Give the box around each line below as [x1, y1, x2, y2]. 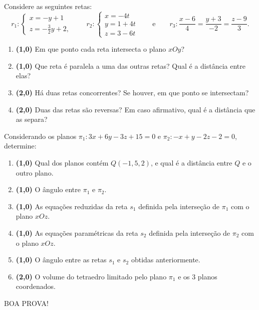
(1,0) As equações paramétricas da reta [16, 227, 138, 238]
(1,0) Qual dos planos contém [16, 157, 109, 168]
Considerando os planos [4, 130, 77, 141]
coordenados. [16, 281, 56, 291]
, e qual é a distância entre [150, 157, 232, 168]
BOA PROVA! [4, 297, 49, 308]
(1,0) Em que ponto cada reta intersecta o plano [16, 44, 166, 54]
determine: [4, 140, 37, 151]
